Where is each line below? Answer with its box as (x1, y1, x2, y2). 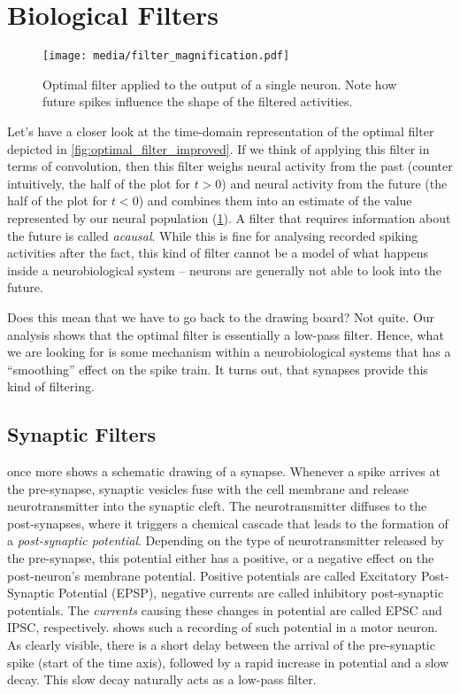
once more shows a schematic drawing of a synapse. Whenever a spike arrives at (7, 462, 441, 481)
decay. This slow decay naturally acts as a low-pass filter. (7, 670, 317, 689)
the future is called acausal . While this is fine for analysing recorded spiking (7, 226, 418, 244)
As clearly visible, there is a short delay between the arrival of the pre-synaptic (7, 636, 435, 654)
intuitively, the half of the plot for (7, 173, 190, 192)
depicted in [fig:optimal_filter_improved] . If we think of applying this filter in (7, 139, 430, 158)
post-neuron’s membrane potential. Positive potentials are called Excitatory (7, 566, 418, 584)
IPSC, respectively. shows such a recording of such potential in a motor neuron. (7, 618, 438, 636)
